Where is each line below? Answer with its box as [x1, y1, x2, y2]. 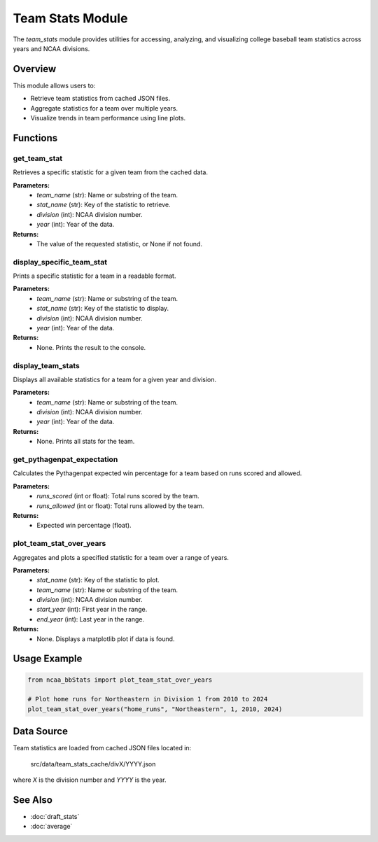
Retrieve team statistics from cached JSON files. [30, 94, 171, 103]
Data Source [13, 725, 68, 738]
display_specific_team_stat [13, 257, 108, 267]
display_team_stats [13, 360, 80, 370]
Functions [13, 132, 58, 143]
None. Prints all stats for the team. [36, 437, 135, 446]
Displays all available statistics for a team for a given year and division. [13, 375, 217, 384]
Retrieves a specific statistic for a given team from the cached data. [13, 168, 208, 176]
